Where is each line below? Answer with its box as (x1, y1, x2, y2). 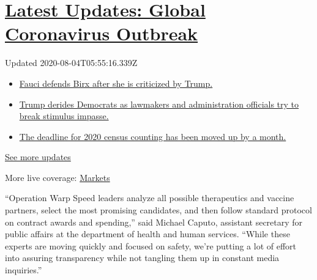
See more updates (5, 150, 71, 163)
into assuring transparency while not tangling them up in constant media (5, 251, 280, 264)
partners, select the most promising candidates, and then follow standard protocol (5, 204, 312, 216)
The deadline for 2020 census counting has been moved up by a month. (19, 130, 286, 142)
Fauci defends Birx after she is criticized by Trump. (19, 76, 213, 89)
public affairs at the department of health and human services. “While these (5, 227, 290, 240)
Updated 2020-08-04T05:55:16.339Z (5, 56, 138, 69)
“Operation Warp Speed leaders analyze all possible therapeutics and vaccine (5, 191, 294, 204)
